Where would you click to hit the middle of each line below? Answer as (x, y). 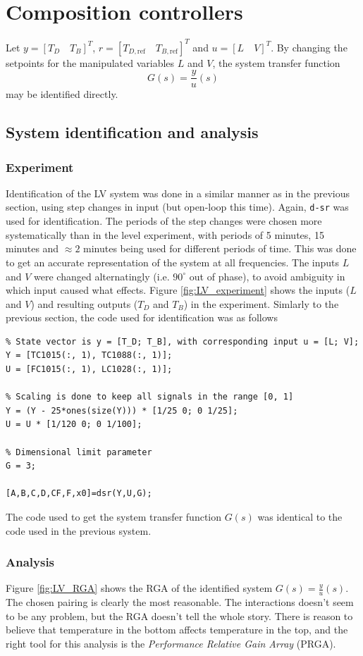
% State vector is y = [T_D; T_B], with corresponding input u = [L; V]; (183, 341)
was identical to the (300, 516)
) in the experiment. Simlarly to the (261, 303)
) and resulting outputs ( (84, 303)
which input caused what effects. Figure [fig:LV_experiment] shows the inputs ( (178, 290)
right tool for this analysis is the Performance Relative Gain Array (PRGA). (171, 644)
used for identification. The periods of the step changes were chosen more (164, 221)
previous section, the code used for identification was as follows (142, 317)
